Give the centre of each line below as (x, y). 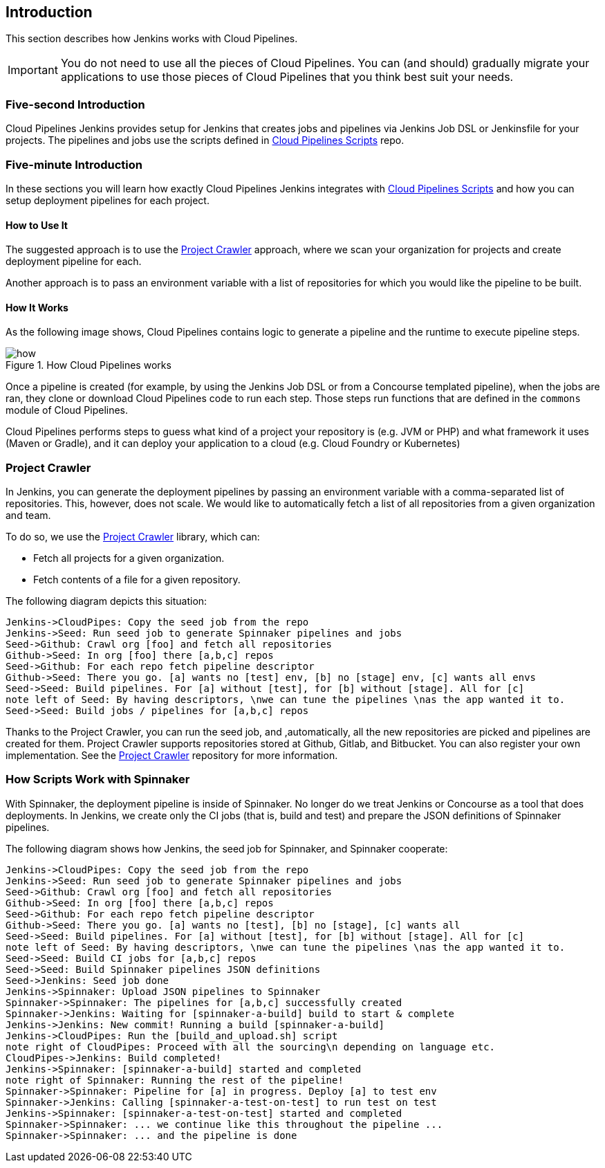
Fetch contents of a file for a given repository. (137, 580)
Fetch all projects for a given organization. (129, 558)
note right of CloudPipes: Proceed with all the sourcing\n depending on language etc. (251, 1047)
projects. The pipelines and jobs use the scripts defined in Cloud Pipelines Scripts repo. (205, 140)
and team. (28, 515)
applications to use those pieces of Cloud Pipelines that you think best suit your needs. (287, 77)
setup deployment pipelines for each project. (108, 200)
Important (33, 70)
